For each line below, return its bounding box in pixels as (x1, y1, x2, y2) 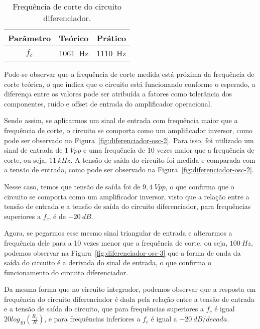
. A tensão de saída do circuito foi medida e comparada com (70, 154, 255, 165)
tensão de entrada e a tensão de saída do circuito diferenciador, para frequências (4, 201, 251, 211)
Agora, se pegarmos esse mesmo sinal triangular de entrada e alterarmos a (4, 228, 232, 238)
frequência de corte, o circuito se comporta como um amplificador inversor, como (4, 125, 253, 135)
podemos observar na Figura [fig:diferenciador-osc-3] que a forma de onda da (4, 247, 241, 258)
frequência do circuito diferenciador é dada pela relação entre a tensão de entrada (4, 293, 254, 304)
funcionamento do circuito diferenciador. (4, 267, 128, 277)
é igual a (151, 313, 177, 324)
